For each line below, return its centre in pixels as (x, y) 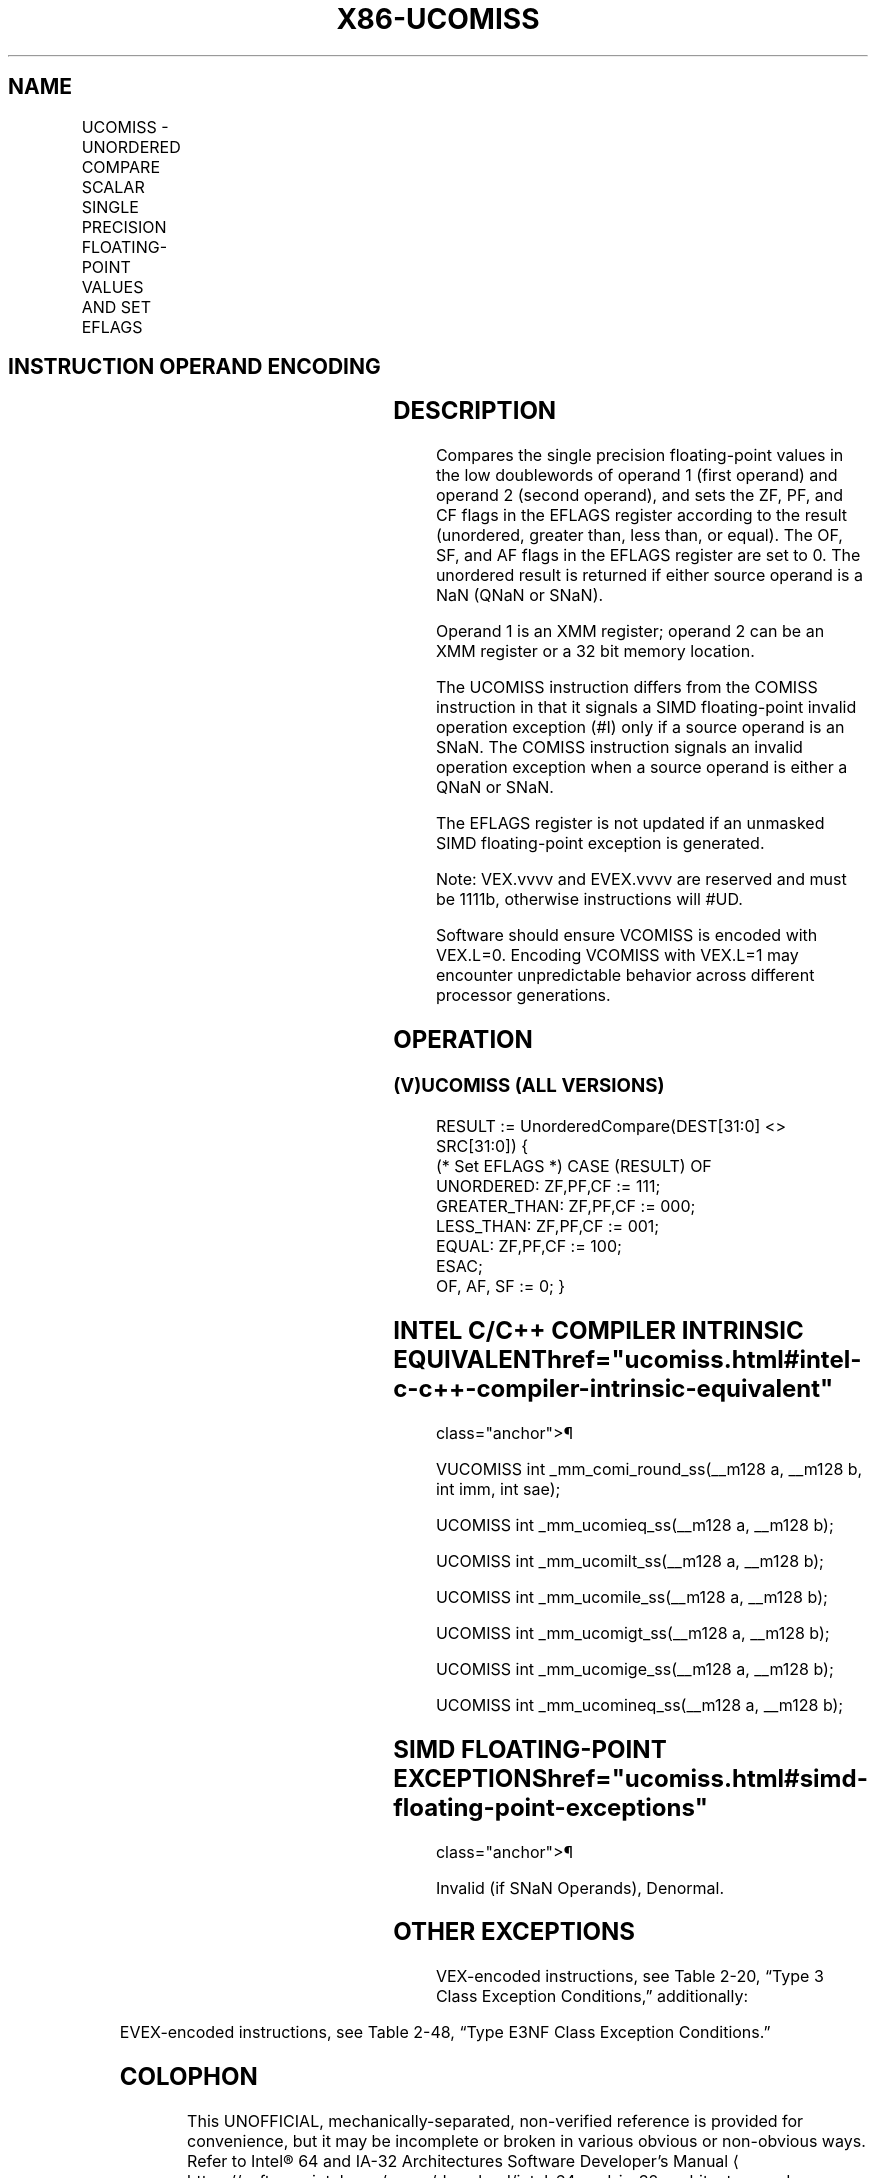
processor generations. (523, 995)
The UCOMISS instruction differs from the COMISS (626, 687)
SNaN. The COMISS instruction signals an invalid (619, 747)
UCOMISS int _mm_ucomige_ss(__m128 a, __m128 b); (634, 1668)
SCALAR (113, 186)
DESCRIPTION (475, 411)
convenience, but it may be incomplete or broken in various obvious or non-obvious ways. (526, 2141)
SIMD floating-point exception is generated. (600, 843)
